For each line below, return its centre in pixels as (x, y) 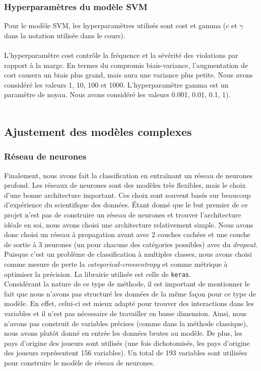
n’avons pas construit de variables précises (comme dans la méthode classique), (126, 323)
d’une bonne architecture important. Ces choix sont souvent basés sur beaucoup (127, 195)
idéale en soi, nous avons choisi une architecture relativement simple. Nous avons (129, 224)
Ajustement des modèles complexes (98, 131)
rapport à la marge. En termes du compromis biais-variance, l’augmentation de (126, 65)
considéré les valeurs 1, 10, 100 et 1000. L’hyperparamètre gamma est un (116, 84)
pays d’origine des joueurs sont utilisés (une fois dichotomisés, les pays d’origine (127, 343)
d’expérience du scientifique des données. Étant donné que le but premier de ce (126, 205)
